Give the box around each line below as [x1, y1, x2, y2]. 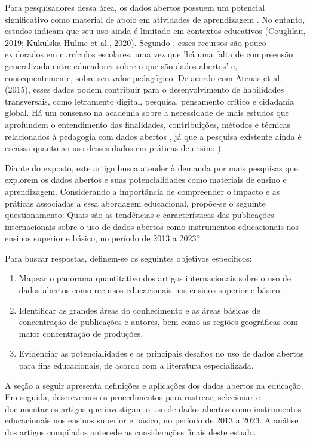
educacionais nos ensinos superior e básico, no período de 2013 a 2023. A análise [5, 414, 299, 426]
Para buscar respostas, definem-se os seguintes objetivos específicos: [5, 251, 252, 264]
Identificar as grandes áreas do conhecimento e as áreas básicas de [19, 303, 260, 316]
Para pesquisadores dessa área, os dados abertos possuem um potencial [5, 1, 265, 13]
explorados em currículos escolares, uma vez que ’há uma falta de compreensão [5, 48, 293, 60]
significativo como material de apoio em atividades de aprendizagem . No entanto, [5, 13, 305, 25]
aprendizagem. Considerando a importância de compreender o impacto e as [5, 185, 280, 197]
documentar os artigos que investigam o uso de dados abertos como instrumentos [5, 402, 302, 415]
